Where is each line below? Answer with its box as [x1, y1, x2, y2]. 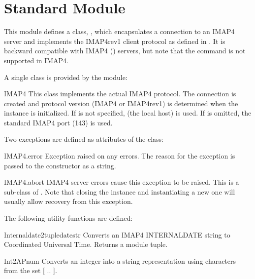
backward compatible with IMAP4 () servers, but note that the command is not [4, 45, 246, 56]
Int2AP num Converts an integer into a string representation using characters [4, 255, 236, 266]
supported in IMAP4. [4, 55, 69, 65]
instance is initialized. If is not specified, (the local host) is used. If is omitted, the [4, 108, 252, 118]
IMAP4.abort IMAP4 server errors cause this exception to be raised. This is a [4, 177, 239, 187]
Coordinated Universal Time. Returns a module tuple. [4, 239, 168, 249]
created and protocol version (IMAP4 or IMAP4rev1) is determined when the [4, 98, 238, 108]
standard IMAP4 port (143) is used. [4, 117, 113, 127]
